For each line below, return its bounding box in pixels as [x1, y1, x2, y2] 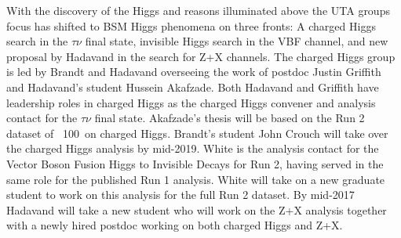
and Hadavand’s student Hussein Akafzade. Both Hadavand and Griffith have [6, 78, 379, 95]
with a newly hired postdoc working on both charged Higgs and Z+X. [6, 217, 343, 233]
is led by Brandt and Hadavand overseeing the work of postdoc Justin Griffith [6, 63, 381, 80]
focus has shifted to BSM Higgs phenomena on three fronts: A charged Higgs [6, 17, 376, 34]
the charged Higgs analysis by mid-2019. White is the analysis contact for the [6, 140, 379, 157]
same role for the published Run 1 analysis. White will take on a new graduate [6, 171, 385, 187]
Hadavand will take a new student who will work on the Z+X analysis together [6, 201, 387, 218]
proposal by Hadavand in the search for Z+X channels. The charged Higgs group [6, 48, 396, 64]
